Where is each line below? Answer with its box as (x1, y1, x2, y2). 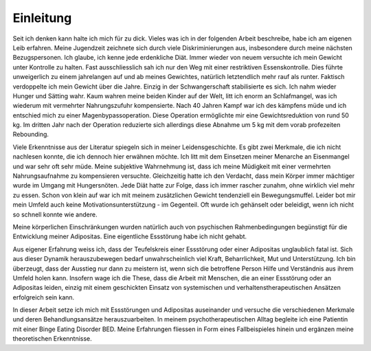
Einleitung (12, 10, 72, 25)
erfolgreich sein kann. (12, 293, 75, 302)
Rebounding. (12, 131, 49, 139)
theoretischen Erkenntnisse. (12, 335, 92, 343)
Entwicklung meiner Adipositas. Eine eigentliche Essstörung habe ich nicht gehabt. (12, 232, 247, 240)
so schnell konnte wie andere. (12, 210, 98, 218)
